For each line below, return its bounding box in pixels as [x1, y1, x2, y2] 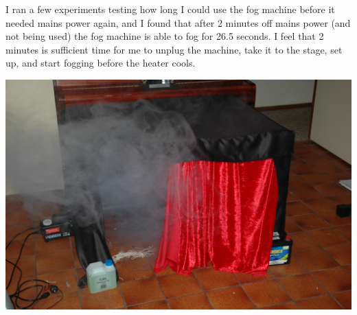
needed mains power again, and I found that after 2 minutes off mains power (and [5, 15, 351, 30]
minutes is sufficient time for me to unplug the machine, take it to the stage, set [5, 42, 343, 56]
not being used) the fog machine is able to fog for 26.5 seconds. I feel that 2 [5, 29, 324, 43]
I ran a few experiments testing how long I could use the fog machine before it [5, 2, 335, 16]
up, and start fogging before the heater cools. [5, 56, 196, 70]
